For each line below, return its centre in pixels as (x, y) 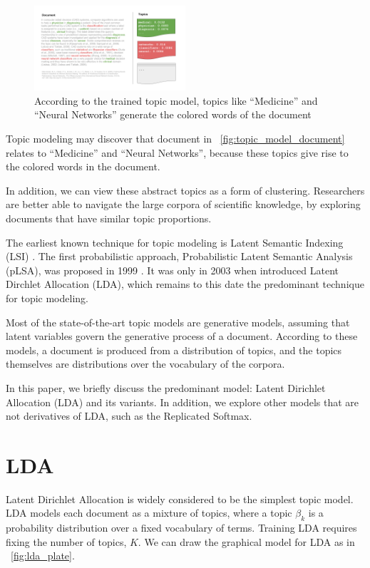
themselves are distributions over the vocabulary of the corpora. (145, 364)
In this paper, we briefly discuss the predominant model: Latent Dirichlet (166, 387)
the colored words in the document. (83, 166)
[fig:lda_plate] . (43, 556)
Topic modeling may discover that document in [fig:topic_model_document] (175, 139)
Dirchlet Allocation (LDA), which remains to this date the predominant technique (185, 284)
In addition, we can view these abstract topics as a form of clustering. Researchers (185, 190)
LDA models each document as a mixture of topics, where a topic (149, 513)
